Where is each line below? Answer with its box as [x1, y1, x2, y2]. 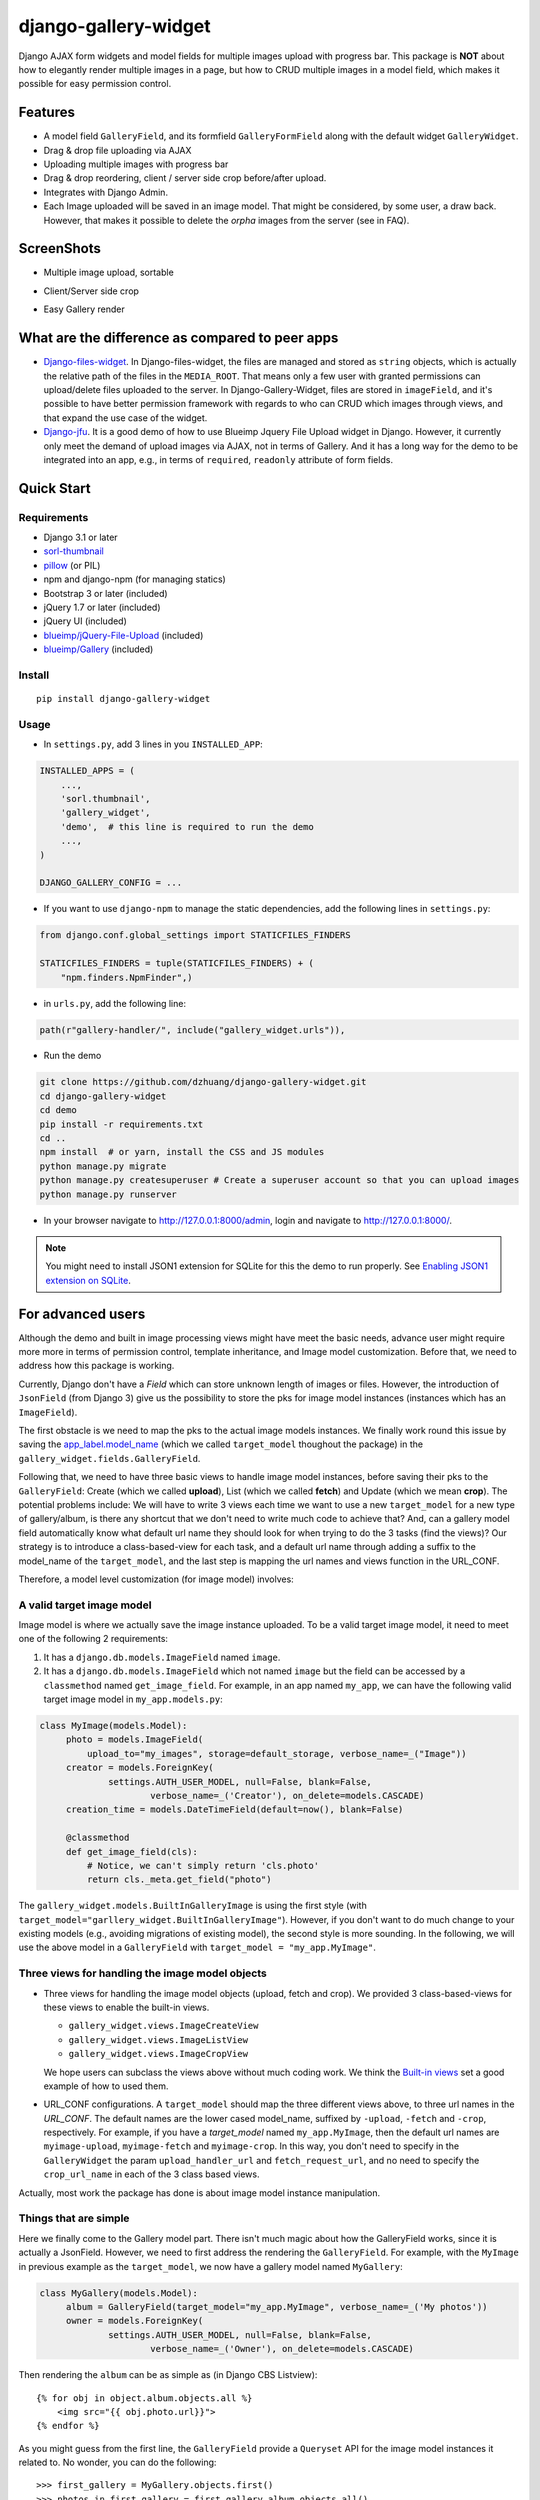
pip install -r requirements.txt [39, 1118, 204, 1130]
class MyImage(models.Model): [39, 1720, 188, 1731]
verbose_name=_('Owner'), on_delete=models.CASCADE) [150, 2343, 415, 2355]
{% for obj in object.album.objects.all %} [36, 2392, 253, 2404]
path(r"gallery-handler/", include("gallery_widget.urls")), [39, 1024, 346, 1035]
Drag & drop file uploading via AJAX [43, 144, 192, 156]
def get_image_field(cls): [65, 1846, 199, 1857]
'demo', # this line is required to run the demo [60, 821, 314, 832]
